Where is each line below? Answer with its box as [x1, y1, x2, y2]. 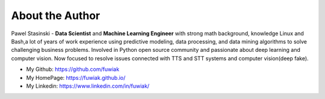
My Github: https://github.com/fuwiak [26, 66, 120, 73]
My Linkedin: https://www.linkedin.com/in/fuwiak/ [26, 82, 150, 89]
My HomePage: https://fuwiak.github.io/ [26, 74, 126, 81]
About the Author [11, 9, 101, 22]
